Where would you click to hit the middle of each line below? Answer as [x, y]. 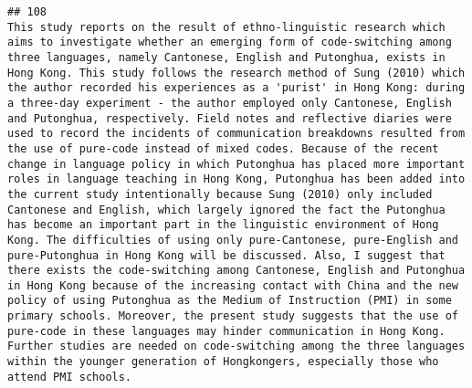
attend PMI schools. [70, 377]
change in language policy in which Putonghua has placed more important [236, 164]
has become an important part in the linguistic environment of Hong [223, 225]
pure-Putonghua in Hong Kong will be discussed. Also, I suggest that [226, 255]
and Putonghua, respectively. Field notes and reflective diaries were [230, 118]
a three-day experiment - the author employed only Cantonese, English [230, 103]
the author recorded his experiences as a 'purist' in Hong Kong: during [236, 88]
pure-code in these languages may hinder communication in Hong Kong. [226, 331]
